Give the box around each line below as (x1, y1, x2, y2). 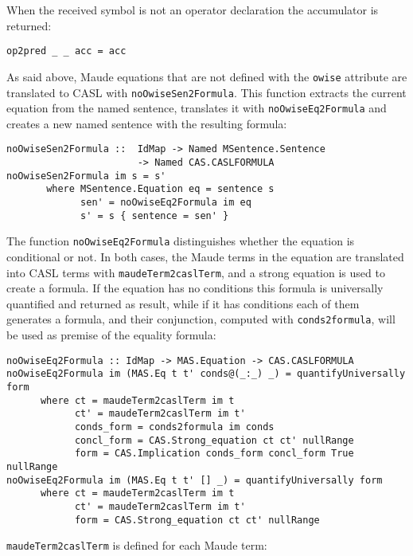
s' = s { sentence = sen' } (80, 209, 229, 221)
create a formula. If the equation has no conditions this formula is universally (6, 280, 384, 296)
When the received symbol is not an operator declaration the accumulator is (6, 2, 379, 18)
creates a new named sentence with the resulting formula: (6, 115, 287, 131)
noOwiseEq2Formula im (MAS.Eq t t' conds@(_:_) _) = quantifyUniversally (6, 368, 406, 380)
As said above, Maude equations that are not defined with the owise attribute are (6, 68, 407, 84)
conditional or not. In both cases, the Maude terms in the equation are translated (6, 249, 404, 264)
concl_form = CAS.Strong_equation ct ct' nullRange (74, 434, 354, 446)
